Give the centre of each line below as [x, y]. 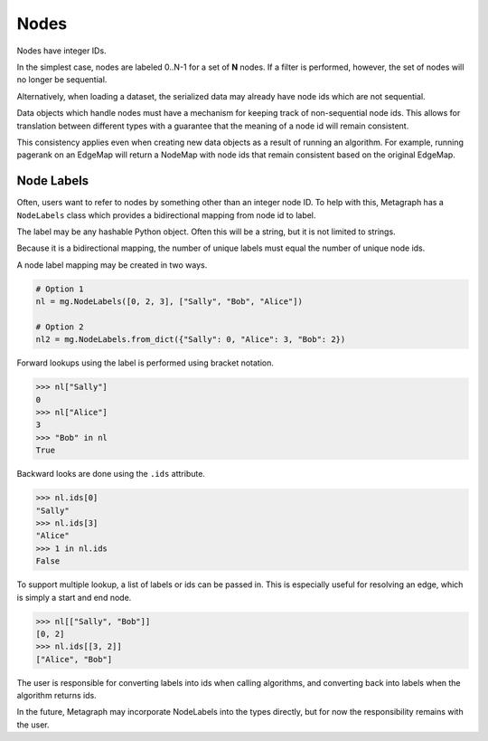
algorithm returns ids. [56, 696]
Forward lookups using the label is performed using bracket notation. [145, 363]
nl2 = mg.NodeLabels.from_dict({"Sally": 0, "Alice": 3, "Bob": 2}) [191, 340]
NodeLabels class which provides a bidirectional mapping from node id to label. [166, 215]
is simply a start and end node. [74, 597]
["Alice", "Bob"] [74, 659]
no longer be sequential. [62, 80]
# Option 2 [60, 327]
